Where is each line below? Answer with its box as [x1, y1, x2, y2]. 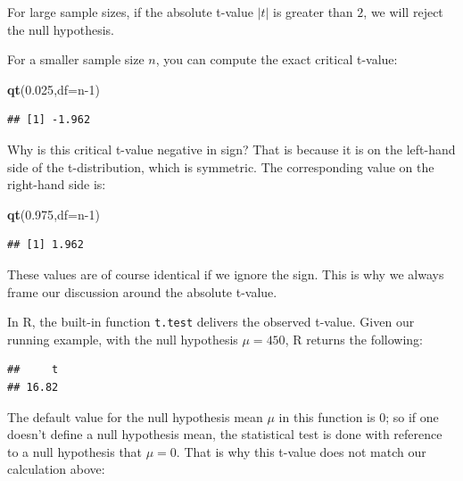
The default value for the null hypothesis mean [7, 407, 263, 426]
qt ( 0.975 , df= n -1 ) [7, 204, 100, 223]
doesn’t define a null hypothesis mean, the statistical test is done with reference [7, 425, 442, 444]
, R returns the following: [285, 329, 423, 348]
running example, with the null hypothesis [7, 329, 238, 348]
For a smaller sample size [7, 50, 145, 69]
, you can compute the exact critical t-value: [155, 50, 398, 69]
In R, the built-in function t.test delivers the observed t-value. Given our [7, 312, 415, 331]
